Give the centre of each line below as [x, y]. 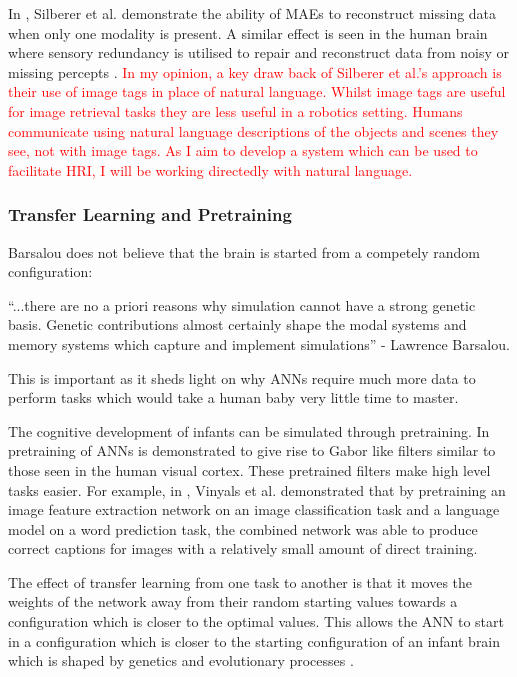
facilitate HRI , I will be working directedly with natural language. [210, 169]
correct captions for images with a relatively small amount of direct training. [243, 548]
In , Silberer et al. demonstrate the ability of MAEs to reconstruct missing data [252, 13]
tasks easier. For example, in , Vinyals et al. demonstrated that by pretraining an [257, 489]
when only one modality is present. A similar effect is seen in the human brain [248, 32]
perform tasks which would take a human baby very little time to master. [233, 397]
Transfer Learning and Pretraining [150, 214]
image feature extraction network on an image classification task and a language [254, 509]
